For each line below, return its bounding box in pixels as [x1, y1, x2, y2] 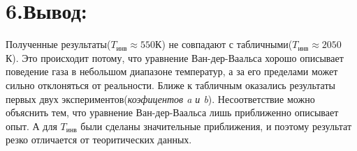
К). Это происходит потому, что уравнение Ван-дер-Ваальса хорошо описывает [6, 50, 344, 65]
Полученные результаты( [6, 37, 111, 51]
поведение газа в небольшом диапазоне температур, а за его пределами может [6, 64, 338, 79]
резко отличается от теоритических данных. [6, 132, 192, 147]
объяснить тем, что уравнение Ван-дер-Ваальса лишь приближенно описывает [6, 105, 339, 120]
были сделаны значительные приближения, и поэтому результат [80, 118, 352, 133]
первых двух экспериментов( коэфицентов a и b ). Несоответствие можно [6, 91, 315, 106]
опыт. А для [6, 118, 57, 133]
